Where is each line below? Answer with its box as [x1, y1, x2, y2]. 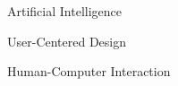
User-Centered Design [7, 31, 127, 50]
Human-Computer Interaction [7, 62, 171, 81]
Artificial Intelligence [7, 2, 122, 20]
